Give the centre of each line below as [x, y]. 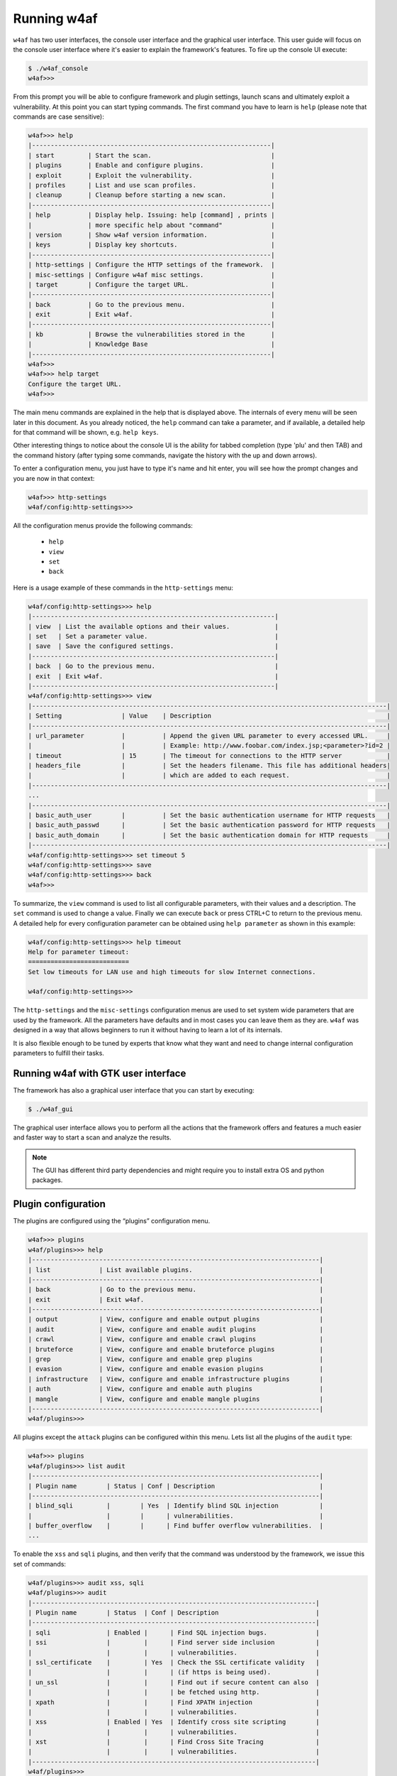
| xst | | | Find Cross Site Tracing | [174, 1742]
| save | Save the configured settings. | [153, 646]
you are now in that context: [54, 478]
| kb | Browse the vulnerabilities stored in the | [151, 334]
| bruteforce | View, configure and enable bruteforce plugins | [176, 1349]
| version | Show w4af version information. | [151, 235]
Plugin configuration [60, 1204]
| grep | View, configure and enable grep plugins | [176, 1359]
